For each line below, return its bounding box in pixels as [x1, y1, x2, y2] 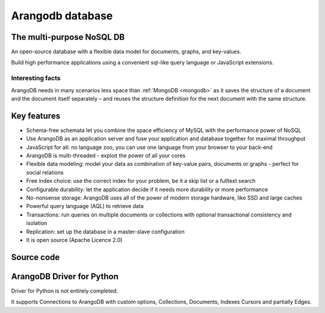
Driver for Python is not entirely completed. [11, 287, 119, 294]
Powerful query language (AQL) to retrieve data [26, 203, 144, 210]
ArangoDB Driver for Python [11, 271, 119, 282]
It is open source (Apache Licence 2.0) [26, 236, 123, 244]
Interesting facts [11, 74, 61, 83]
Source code [11, 252, 60, 262]
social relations [26, 169, 64, 176]
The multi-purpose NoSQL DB [11, 32, 125, 42]
